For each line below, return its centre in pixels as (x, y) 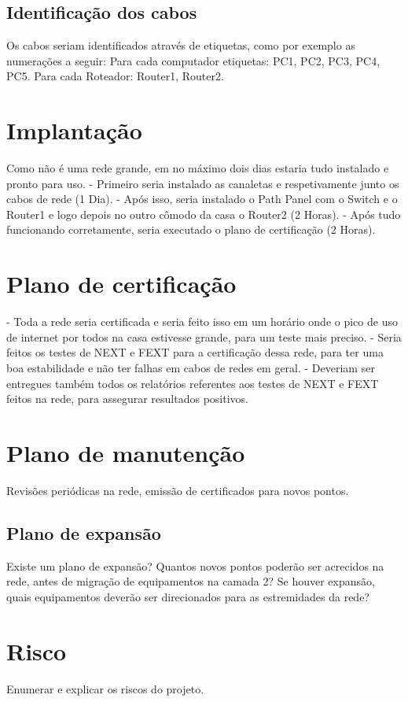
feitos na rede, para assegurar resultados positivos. (127, 399)
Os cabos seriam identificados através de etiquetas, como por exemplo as (181, 45)
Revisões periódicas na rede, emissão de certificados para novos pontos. (178, 490)
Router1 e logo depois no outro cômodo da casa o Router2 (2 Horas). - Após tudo (204, 214)
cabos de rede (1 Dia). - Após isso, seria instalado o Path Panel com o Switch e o (202, 199)
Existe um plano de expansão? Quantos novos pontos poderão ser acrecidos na (195, 565)
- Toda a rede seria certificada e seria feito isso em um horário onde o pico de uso (202, 321)
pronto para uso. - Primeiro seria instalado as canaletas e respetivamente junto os (203, 183)
